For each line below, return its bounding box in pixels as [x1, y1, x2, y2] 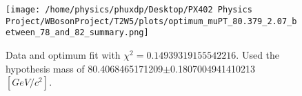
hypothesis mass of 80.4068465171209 [6, 61, 163, 75]
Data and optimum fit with [6, 47, 121, 61]
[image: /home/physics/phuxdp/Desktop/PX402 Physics [6, 5, 252, 15]
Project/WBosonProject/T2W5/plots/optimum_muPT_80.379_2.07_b [6, 16, 297, 26]
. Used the [236, 47, 280, 61]
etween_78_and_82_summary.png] [6, 28, 149, 38]
